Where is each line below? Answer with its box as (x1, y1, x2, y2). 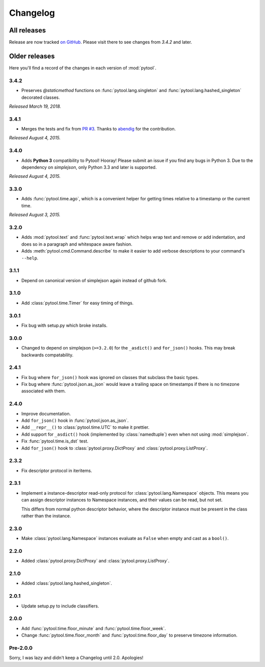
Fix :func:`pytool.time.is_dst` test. (21, 438, 88, 444)
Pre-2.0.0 (9, 644, 33, 651)
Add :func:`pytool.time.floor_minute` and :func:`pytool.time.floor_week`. (21, 625, 166, 631)
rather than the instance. (21, 513, 71, 519)
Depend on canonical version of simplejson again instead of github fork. (21, 277, 167, 283)
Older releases (9, 52, 55, 60)
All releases (9, 26, 46, 34)
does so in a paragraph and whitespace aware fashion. (21, 241, 132, 247)
